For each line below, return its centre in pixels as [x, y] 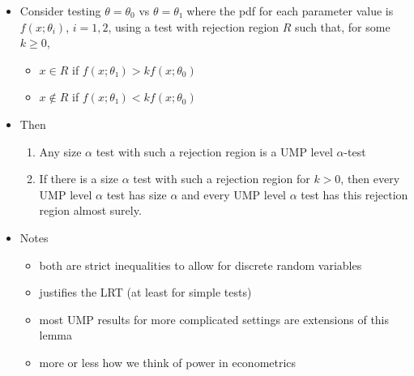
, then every [370, 179]
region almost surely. [90, 210]
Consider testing [60, 11]
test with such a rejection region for [222, 179]
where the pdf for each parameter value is [290, 11]
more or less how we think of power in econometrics [168, 362]
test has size [137, 194]
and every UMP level [234, 194]
